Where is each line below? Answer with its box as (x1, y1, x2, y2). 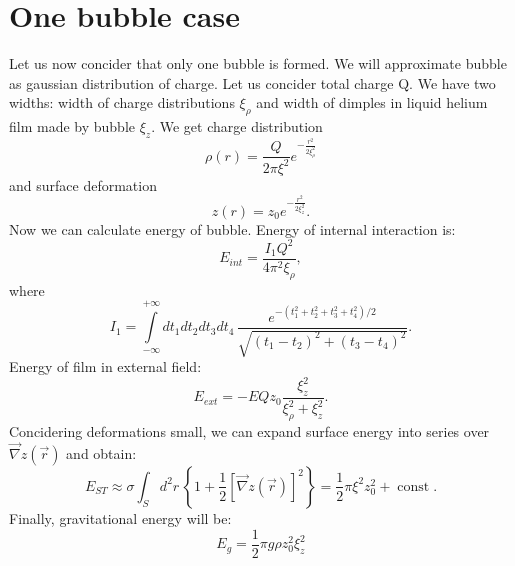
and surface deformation (9, 174, 157, 195)
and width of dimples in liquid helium (256, 92, 488, 113)
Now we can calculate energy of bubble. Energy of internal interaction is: (9, 218, 456, 239)
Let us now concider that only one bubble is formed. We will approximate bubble (9, 53, 507, 74)
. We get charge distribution (151, 116, 323, 137)
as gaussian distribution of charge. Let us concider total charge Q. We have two (9, 72, 496, 93)
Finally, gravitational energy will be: (9, 507, 232, 528)
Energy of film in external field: (9, 356, 202, 377)
